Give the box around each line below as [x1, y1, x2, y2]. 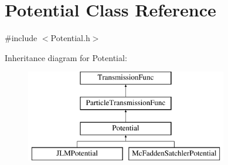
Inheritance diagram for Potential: [5, 51, 127, 63]
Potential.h [50, 32, 90, 44]
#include [5, 32, 38, 44]
